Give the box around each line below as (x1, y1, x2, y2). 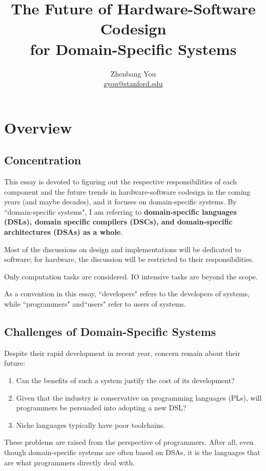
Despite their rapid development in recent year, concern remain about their (4, 347, 240, 358)
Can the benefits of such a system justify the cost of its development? (16, 375, 235, 385)
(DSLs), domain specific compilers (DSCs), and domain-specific (4, 216, 233, 227)
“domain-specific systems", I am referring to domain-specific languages (4, 206, 237, 217)
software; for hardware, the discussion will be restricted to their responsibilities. (4, 254, 254, 265)
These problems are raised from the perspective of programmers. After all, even (4, 437, 254, 447)
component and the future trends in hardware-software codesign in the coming (4, 186, 251, 197)
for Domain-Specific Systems (30, 38, 237, 59)
